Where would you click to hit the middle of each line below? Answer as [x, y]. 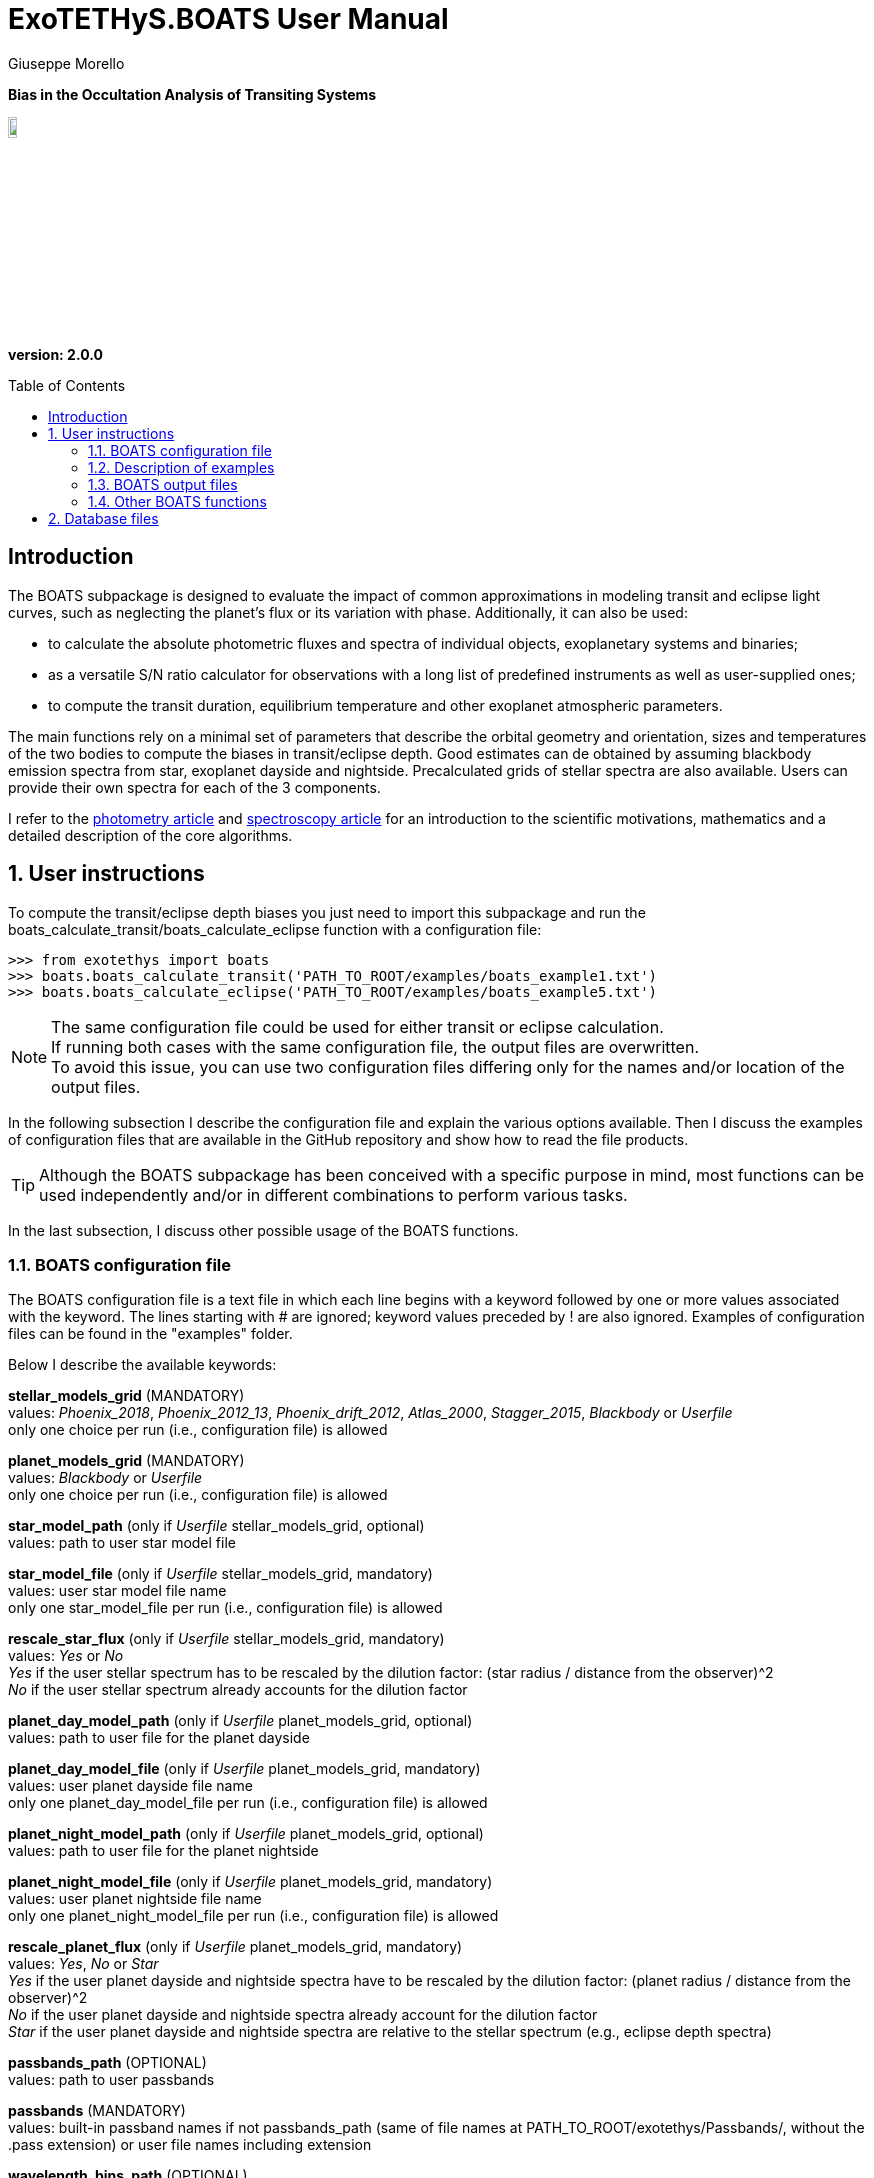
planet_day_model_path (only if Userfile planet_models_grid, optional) [240, 1721]
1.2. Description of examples [181, 467]
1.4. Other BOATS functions [177, 501]
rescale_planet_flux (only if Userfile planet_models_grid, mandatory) [235, 1947]
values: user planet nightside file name [135, 1899]
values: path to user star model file [122, 1543]
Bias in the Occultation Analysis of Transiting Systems [192, 94]
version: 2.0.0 [55, 354]
